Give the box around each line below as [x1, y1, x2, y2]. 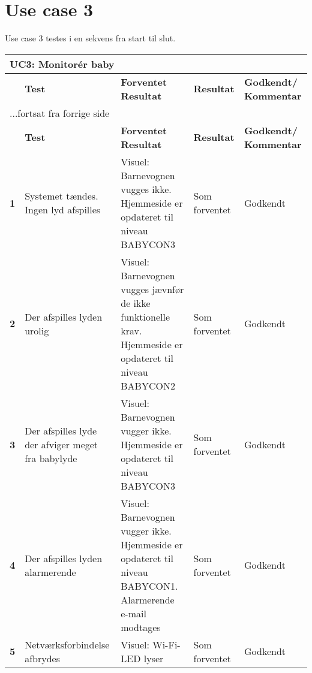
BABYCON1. [121, 578, 178, 593]
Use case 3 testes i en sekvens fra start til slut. [5, 32, 176, 44]
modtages [121, 620, 161, 634]
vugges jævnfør [121, 282, 184, 296]
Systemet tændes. [25, 189, 98, 203]
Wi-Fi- [152, 637, 181, 651]
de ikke [121, 295, 151, 310]
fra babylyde [25, 451, 77, 465]
